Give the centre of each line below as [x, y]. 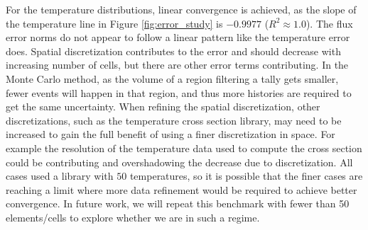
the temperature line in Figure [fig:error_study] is [114, 23]
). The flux [329, 23]
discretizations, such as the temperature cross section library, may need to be [174, 120]
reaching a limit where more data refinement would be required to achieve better [182, 189]
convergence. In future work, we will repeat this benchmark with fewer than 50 [178, 203]
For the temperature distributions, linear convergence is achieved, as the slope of [181, 9]
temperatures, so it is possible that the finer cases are [246, 176]
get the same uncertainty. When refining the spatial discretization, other [163, 107]
